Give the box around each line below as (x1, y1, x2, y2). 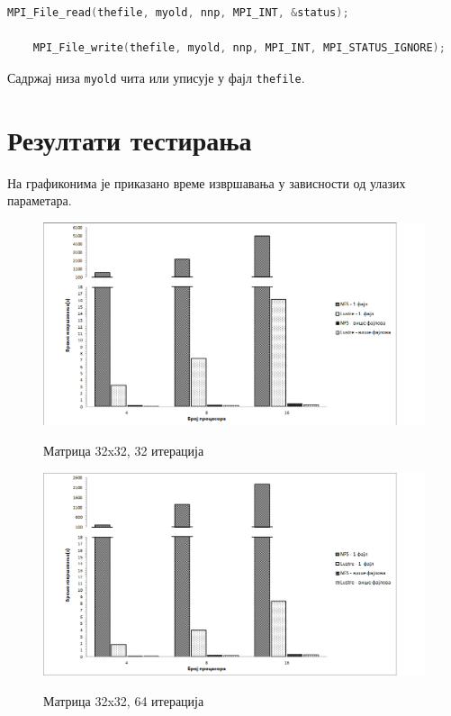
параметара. (7, 191, 72, 210)
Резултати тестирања (7, 121, 252, 158)
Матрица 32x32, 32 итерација (43, 441, 204, 459)
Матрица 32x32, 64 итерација (43, 691, 204, 710)
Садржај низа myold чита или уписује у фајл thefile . (7, 68, 305, 86)
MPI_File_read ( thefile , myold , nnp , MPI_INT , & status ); (7, 6, 349, 19)
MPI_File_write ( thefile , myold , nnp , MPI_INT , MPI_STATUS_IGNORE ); (32, 41, 446, 55)
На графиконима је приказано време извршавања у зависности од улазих (7, 173, 406, 192)
